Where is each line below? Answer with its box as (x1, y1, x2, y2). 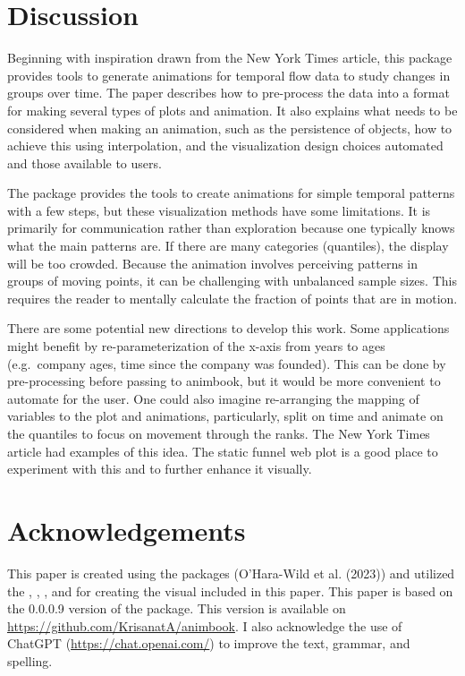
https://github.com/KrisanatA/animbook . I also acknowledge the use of (7, 616, 402, 635)
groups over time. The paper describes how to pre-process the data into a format (7, 83, 450, 102)
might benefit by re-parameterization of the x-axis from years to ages (7, 337, 385, 355)
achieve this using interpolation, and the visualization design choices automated (7, 136, 444, 155)
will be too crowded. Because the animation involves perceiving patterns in (7, 253, 418, 272)
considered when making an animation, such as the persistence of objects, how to (7, 118, 452, 137)
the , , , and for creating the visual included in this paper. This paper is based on (7, 581, 453, 600)
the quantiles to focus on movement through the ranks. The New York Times (7, 424, 430, 442)
